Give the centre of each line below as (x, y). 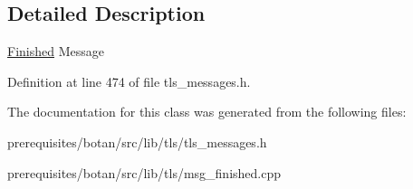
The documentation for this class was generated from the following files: (207, 112)
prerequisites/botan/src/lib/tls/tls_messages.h (137, 142)
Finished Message (56, 51)
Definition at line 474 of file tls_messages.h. (129, 81)
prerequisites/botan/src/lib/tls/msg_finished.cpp (144, 172)
